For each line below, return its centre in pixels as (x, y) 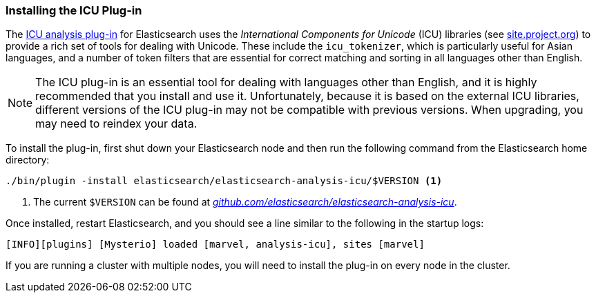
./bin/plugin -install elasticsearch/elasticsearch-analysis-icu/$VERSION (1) (224, 181)
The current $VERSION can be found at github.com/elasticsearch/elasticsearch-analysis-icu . (245, 202)
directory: (28, 160)
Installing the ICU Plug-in (74, 10)
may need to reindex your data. (116, 124)
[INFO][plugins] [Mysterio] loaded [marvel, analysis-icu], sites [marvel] (215, 245)
